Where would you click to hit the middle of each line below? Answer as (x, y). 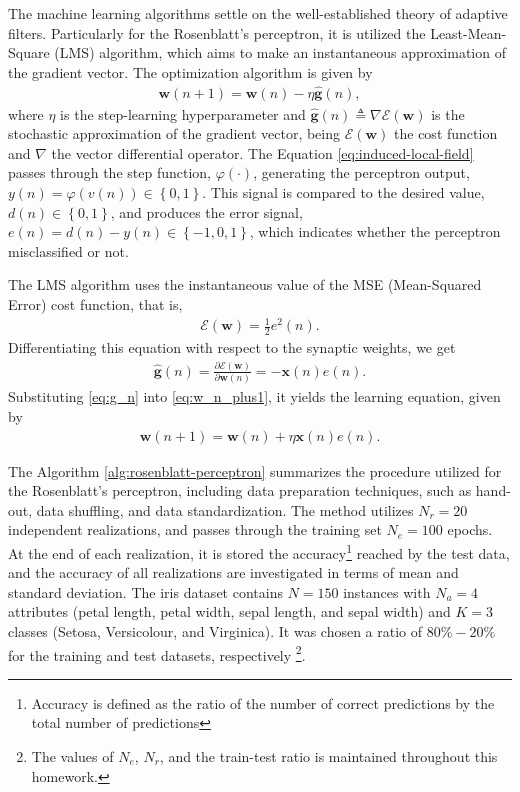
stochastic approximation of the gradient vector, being (174, 133)
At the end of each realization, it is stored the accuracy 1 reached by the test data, (259, 551)
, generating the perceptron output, (361, 172)
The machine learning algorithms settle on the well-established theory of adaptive (258, 13)
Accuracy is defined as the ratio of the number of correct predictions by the (263, 702)
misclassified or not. (68, 250)
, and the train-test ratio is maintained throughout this (328, 755)
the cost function (446, 133)
